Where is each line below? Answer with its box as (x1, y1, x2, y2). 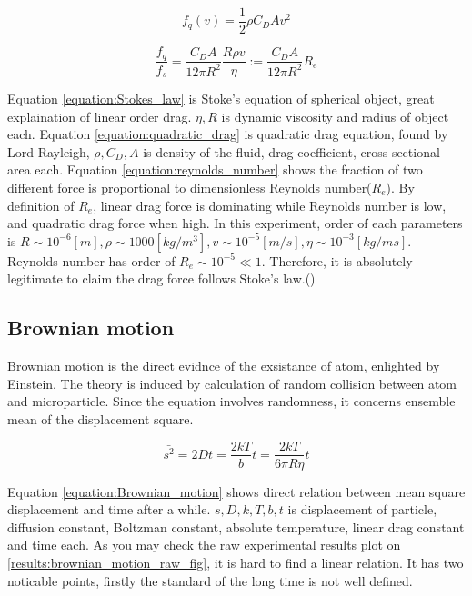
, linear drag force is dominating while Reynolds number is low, (93, 195, 447, 214)
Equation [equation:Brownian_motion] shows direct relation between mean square (7, 482, 466, 501)
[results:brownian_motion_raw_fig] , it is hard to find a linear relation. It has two (7, 552, 464, 571)
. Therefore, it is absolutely (261, 251, 413, 270)
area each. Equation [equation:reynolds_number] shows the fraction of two (7, 160, 423, 179)
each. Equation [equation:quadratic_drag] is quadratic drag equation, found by (7, 124, 448, 144)
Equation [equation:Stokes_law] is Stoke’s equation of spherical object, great (7, 89, 435, 107)
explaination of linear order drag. (7, 106, 192, 125)
